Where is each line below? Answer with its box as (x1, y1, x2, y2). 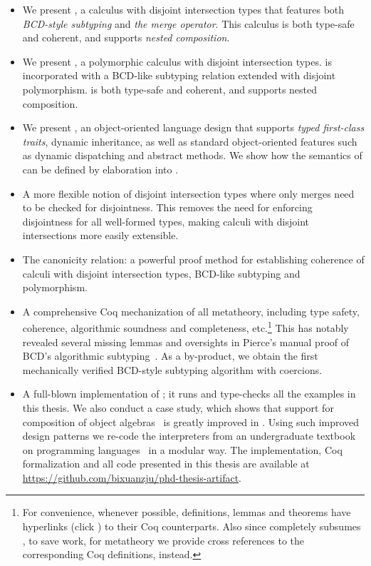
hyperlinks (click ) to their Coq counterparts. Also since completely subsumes (22, 519, 361, 534)
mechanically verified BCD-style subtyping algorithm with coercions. (22, 362, 323, 377)
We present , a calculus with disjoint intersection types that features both (22, 2, 345, 16)
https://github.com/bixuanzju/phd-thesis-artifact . (22, 470, 241, 485)
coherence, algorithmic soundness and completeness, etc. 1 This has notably (22, 318, 349, 335)
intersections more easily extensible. (22, 228, 179, 243)
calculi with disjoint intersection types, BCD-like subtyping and (22, 266, 301, 281)
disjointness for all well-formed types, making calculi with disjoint (22, 213, 310, 228)
